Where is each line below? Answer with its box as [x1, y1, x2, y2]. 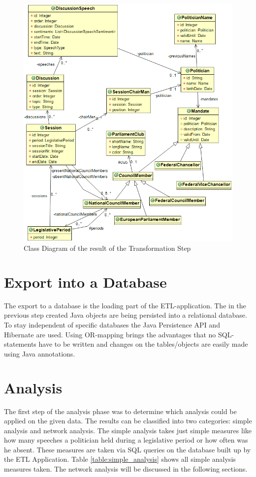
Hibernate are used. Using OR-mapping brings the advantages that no [4, 329, 216, 339]
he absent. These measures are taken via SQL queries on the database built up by [4, 444, 251, 454]
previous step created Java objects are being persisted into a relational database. [4, 310, 247, 320]
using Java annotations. [4, 348, 75, 358]
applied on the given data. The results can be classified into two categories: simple [4, 416, 252, 426]
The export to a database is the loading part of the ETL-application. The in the [4, 300, 246, 310]
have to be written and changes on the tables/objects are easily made [38, 339, 248, 349]
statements [4, 339, 36, 349]
